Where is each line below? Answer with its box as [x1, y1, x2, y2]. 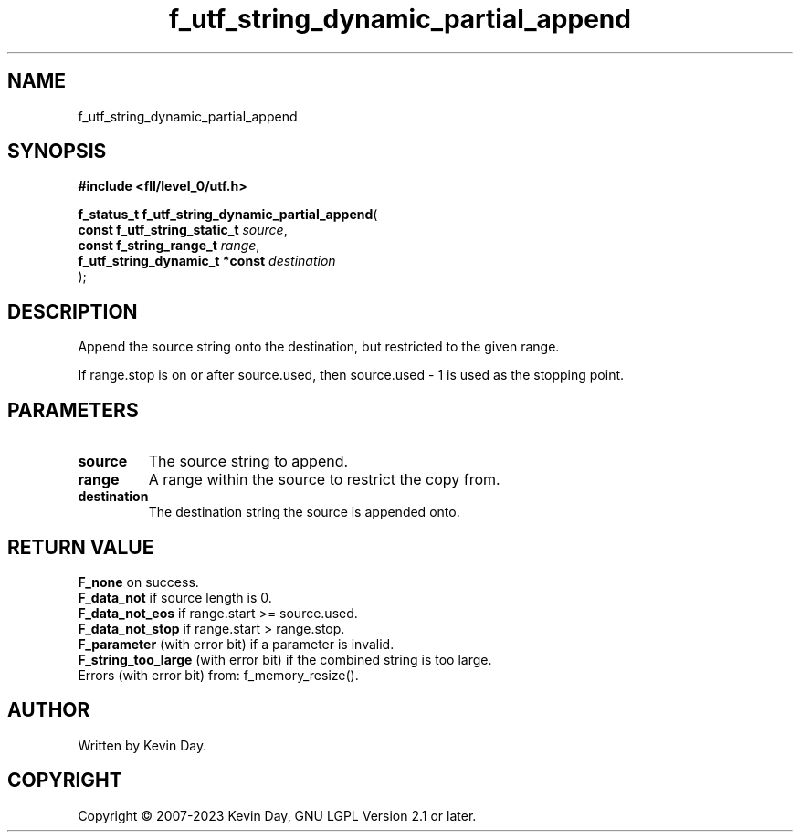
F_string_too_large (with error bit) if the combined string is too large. [78, 651, 492, 667]
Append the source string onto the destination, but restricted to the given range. [78, 339, 560, 355]
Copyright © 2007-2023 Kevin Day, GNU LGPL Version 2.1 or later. [78, 807, 477, 823]
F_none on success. [78, 573, 199, 590]
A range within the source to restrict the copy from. [148, 470, 500, 489]
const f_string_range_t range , [78, 237, 260, 254]
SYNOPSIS [7, 140, 107, 163]
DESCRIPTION [7, 299, 138, 323]
